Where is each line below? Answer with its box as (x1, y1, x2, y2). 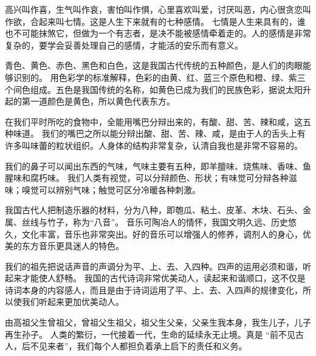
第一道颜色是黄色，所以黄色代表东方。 (21, 95, 175, 108)
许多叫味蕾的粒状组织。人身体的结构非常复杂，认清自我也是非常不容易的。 (5, 139, 303, 151)
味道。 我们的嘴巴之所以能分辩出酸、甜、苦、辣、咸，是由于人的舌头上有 (13, 127, 306, 140)
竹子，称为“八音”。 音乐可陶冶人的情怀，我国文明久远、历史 (47, 215, 288, 228)
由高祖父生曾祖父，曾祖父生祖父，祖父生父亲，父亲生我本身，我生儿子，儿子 (5, 316, 311, 329)
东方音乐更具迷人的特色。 (21, 239, 124, 252)
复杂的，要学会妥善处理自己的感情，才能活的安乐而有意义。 (5, 38, 243, 51)
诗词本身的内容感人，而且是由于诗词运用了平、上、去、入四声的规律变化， (5, 283, 303, 296)
